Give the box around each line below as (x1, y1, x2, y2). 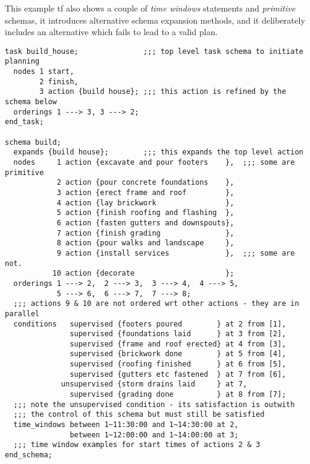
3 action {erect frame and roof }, (56, 188, 234, 197)
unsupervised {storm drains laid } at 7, (61, 380, 247, 389)
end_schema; (5, 451, 53, 460)
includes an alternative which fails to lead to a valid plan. (5, 25, 218, 38)
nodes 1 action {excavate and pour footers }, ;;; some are (13, 158, 295, 167)
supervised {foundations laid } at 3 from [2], (69, 330, 286, 339)
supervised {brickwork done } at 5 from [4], (69, 350, 286, 359)
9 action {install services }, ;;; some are (56, 248, 295, 257)
